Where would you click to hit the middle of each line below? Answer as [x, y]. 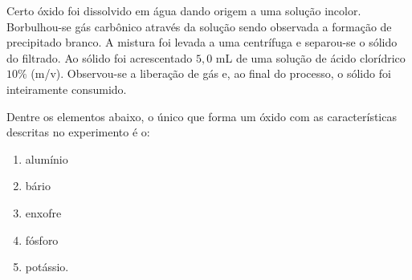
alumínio [47, 158]
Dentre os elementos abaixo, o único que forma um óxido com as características [202, 116]
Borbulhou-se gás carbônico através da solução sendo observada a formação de [199, 26]
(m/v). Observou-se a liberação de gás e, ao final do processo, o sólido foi [211, 73]
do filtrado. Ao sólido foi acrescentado [100, 57]
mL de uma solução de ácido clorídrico [310, 57]
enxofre [43, 212]
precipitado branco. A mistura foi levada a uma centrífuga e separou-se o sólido [202, 42]
